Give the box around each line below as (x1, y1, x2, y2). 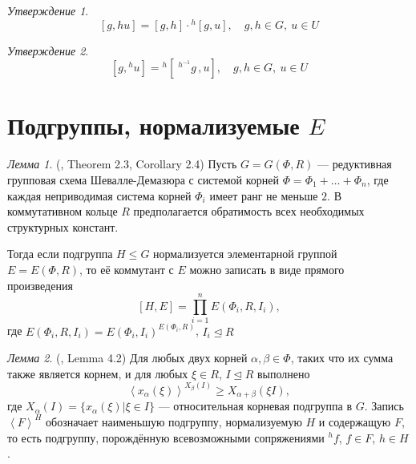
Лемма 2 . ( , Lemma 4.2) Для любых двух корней (7, 349, 248, 366)
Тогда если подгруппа (7, 245, 113, 262)
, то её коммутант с (79, 260, 174, 277)
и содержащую (318, 413, 391, 430)
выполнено (257, 365, 310, 381)
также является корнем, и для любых (7, 365, 188, 381)
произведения (7, 276, 73, 293)
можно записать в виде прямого (189, 260, 345, 277)
